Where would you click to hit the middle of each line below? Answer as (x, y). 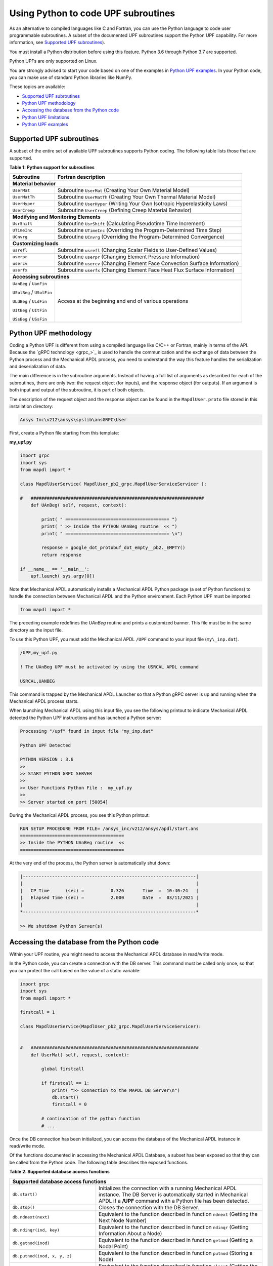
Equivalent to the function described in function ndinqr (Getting (174, 1227)
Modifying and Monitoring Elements (56, 217)
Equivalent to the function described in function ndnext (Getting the (178, 1214)
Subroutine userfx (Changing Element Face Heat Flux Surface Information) (146, 270)
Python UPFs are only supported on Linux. (54, 61)
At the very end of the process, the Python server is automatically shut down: (90, 863)
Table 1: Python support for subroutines (52, 167)
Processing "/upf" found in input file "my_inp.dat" (87, 731)
